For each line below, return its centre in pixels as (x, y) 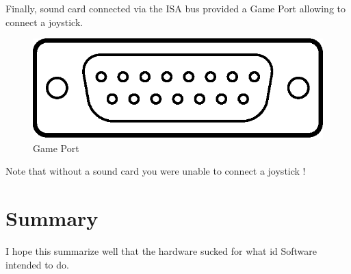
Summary (52, 218)
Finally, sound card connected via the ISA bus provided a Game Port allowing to (176, 8)
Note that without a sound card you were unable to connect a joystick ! (156, 171)
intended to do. (37, 264)
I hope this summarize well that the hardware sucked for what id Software (161, 251)
